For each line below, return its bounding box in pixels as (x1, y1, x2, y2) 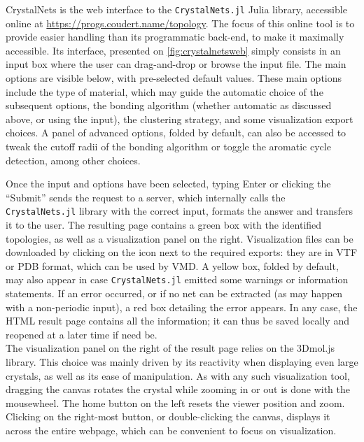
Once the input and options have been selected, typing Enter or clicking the (6, 176, 331, 191)
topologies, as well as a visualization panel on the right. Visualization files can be (6, 231, 353, 245)
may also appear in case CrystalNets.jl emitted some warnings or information (6, 272, 349, 287)
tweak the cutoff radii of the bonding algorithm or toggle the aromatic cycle (6, 139, 331, 153)
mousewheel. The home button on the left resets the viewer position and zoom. (6, 395, 345, 410)
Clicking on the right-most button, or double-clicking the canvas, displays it (6, 409, 330, 424)
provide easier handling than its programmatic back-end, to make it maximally (6, 29, 344, 44)
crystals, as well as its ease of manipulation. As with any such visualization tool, (6, 368, 350, 383)
